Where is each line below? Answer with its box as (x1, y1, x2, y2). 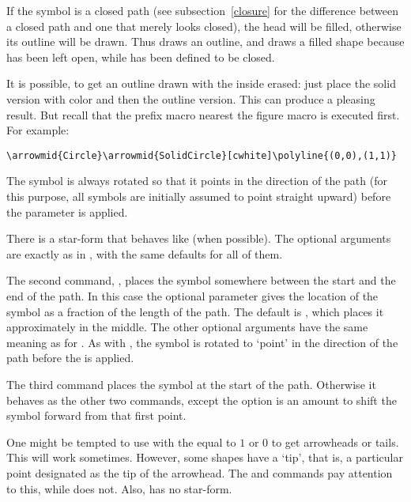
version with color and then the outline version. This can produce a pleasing (6, 90, 375, 107)
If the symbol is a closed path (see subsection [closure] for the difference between (6, 2, 399, 18)
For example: (6, 122, 70, 138)
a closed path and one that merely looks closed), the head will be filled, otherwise (6, 17, 402, 34)
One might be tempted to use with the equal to (6, 433, 236, 450)
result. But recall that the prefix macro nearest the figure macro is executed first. (6, 106, 400, 123)
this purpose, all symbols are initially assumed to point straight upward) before (6, 188, 391, 204)
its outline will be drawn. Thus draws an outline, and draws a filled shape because (6, 33, 405, 50)
